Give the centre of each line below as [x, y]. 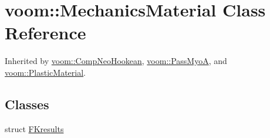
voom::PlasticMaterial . [45, 72]
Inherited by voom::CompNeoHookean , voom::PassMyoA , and [116, 61]
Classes [27, 104]
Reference [45, 33]
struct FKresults [34, 128]
